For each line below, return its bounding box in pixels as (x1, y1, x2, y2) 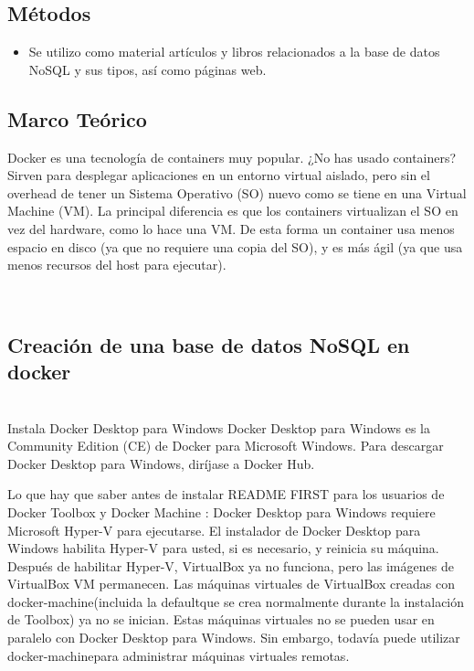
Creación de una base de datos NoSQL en (7, 330, 410, 358)
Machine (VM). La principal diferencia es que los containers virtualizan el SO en (7, 201, 458, 220)
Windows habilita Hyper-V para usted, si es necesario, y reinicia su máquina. (7, 538, 439, 558)
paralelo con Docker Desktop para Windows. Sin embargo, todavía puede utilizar (7, 628, 460, 647)
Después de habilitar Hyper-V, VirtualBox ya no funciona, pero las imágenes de (7, 556, 454, 575)
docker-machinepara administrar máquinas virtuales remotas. (7, 645, 350, 665)
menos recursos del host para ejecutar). (7, 255, 226, 274)
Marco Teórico (7, 104, 147, 133)
